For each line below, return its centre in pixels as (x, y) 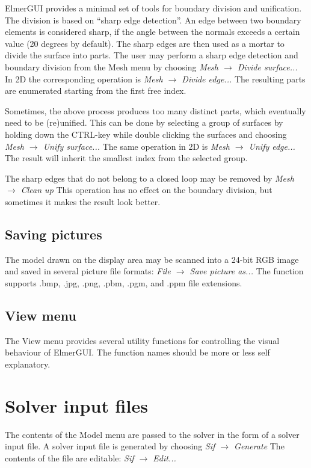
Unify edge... (272, 146)
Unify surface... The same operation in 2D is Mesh (136, 146)
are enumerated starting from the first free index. (96, 91)
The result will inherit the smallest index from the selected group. (126, 158)
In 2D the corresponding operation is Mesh (84, 79)
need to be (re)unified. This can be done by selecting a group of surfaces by (144, 122)
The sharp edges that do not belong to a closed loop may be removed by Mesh (149, 178)
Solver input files (76, 405)
